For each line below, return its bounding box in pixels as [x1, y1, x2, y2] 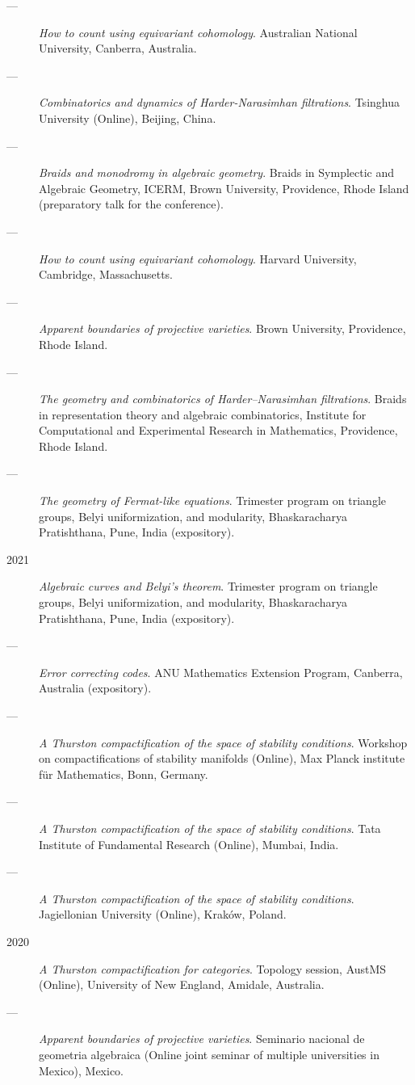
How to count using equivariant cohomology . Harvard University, [39, 250, 357, 267]
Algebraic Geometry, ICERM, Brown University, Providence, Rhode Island [39, 179, 409, 196]
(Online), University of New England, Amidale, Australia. [39, 976, 325, 993]
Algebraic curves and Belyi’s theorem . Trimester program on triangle [39, 578, 378, 595]
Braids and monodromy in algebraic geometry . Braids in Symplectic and [39, 164, 395, 181]
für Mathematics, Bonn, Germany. [39, 765, 208, 782]
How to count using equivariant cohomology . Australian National [39, 23, 358, 40]
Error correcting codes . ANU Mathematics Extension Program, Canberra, [39, 663, 403, 680]
